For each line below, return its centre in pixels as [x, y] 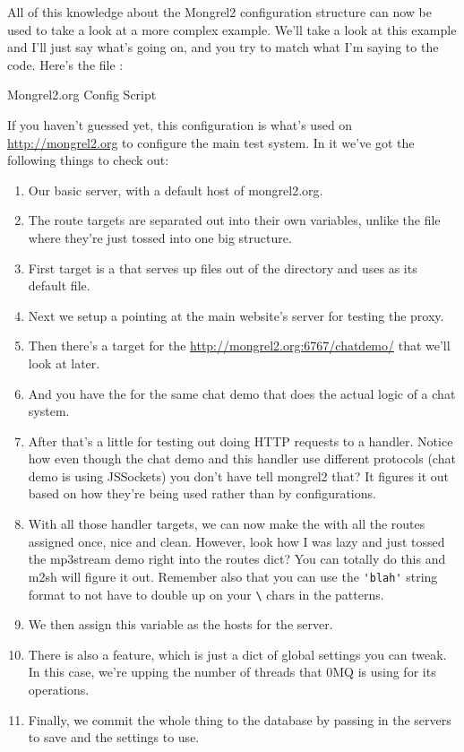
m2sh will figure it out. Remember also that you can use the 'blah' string [233, 576]
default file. [59, 285]
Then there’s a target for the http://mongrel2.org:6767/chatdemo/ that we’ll [239, 346]
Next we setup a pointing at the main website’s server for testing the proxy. [236, 315]
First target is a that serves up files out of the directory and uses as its [223, 268]
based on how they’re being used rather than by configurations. [202, 493]
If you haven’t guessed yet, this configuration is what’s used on [180, 124]
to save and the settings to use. [114, 737]
